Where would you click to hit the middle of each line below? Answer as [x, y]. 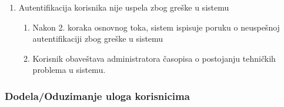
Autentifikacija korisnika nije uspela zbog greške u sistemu [124, 7]
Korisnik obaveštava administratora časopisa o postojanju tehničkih [154, 58]
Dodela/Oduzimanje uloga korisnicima [97, 96]
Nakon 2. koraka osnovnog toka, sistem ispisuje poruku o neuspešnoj [156, 27]
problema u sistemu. [69, 70]
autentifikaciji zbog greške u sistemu [98, 39]
